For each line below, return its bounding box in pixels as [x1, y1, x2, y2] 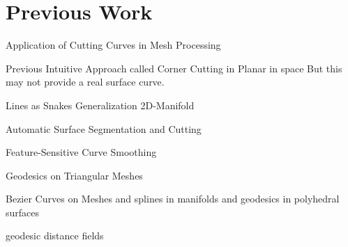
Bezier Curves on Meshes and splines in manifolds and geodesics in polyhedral [6, 191, 340, 206]
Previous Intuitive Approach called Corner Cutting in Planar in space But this [6, 61, 342, 75]
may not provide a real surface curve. [6, 74, 165, 89]
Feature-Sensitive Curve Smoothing [6, 145, 157, 159]
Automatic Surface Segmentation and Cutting [6, 121, 202, 136]
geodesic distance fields [6, 228, 104, 243]
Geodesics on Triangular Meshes [6, 168, 143, 182]
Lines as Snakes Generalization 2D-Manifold [6, 97, 195, 112]
